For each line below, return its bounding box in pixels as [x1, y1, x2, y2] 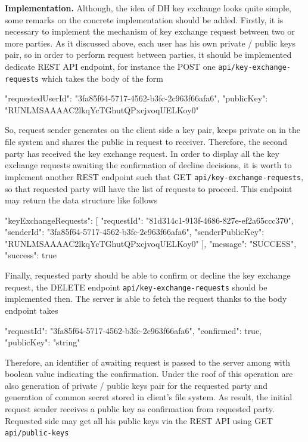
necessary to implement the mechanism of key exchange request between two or [5, 25, 295, 38]
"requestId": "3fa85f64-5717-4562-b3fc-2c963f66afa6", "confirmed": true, [5, 324, 262, 336]
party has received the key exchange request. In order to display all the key [5, 147, 279, 159]
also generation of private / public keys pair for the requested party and [5, 379, 268, 391]
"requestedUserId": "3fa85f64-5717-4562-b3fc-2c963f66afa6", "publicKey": [5, 92, 268, 104]
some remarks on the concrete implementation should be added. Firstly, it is [5, 13, 284, 26]
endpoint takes [5, 304, 58, 316]
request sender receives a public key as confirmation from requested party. [5, 403, 275, 415]
